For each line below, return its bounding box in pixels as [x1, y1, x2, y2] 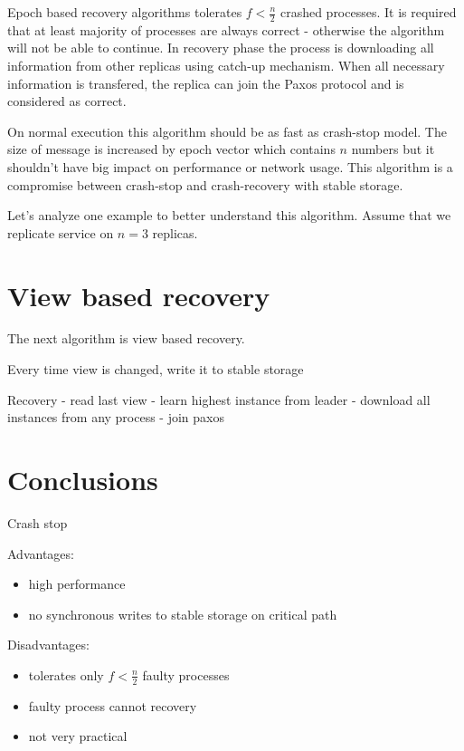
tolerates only [28, 665, 104, 684]
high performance [28, 574, 126, 593]
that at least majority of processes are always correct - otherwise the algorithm [7, 20, 445, 39]
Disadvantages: [7, 635, 90, 654]
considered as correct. [7, 91, 127, 111]
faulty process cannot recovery [28, 696, 197, 715]
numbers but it [351, 140, 435, 159]
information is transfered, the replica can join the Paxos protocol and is [7, 73, 404, 92]
